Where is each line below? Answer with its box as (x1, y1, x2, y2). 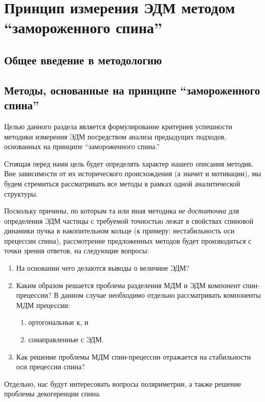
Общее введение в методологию (4, 52, 162, 67)
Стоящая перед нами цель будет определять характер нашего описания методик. (4, 158, 254, 169)
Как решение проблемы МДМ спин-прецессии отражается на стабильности (16, 351, 251, 362)
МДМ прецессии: (16, 299, 70, 310)
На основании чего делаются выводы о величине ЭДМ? (16, 263, 190, 273)
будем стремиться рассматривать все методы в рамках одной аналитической (4, 178, 240, 188)
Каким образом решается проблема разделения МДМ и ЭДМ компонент (16, 279, 240, 290)
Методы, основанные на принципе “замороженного (4, 82, 260, 98)
